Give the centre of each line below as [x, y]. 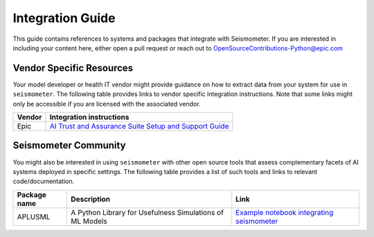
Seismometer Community [69, 145]
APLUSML [34, 216]
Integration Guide [64, 18]
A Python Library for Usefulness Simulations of [147, 212]
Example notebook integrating [285, 212]
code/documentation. [44, 181]
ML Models [89, 221]
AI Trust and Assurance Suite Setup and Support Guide [139, 126]
